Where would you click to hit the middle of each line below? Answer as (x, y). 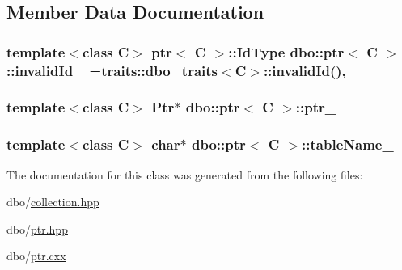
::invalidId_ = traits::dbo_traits (112, 70)
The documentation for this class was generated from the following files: (185, 174)
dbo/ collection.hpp (53, 202)
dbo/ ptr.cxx (36, 256)
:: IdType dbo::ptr (286, 51)
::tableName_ (348, 144)
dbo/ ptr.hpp (37, 228)
